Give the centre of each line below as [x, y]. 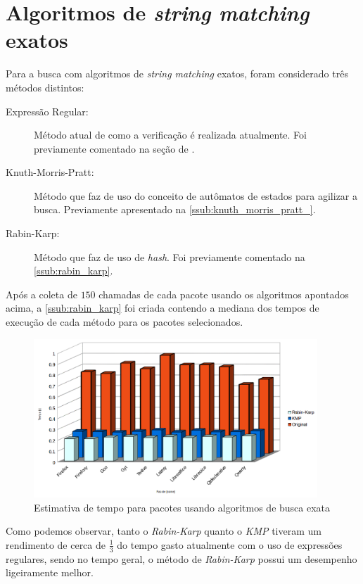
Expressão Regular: [47, 111]
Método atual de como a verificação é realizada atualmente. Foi [170, 135]
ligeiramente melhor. [50, 572]
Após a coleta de [42, 294]
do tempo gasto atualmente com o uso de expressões [230, 544]
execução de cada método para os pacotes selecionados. [125, 322]
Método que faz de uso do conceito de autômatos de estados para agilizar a [196, 195]
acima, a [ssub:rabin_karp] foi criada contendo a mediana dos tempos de [163, 308]
